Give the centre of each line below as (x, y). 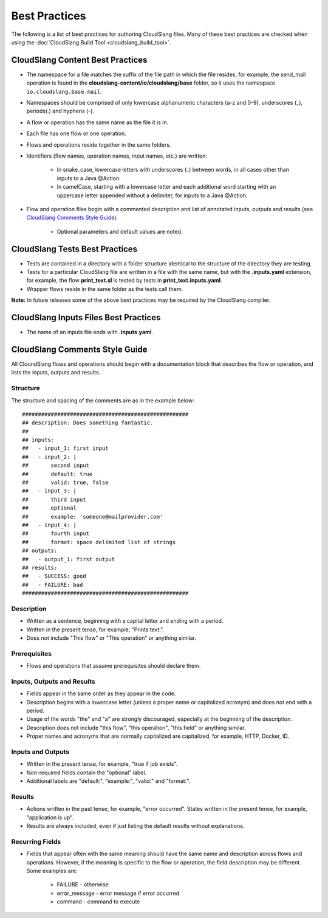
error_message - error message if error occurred (118, 893)
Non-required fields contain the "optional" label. (87, 773)
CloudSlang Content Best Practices (79, 60)
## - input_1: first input (65, 448)
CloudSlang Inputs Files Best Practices (86, 317)
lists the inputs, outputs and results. (56, 373)
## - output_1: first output (69, 559)
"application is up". (50, 817)
